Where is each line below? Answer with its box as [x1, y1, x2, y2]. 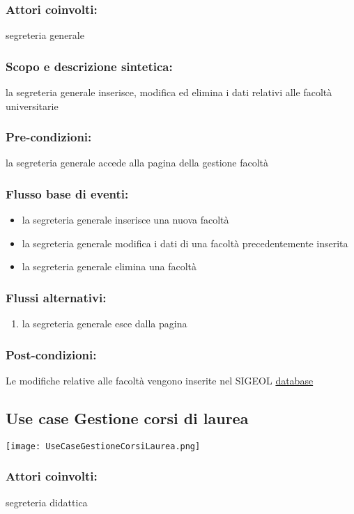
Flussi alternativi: [6, 288, 107, 306]
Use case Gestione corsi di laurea [6, 407, 249, 429]
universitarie [6, 98, 59, 113]
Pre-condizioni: [6, 128, 92, 146]
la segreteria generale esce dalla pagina [22, 316, 187, 331]
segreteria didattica [6, 494, 88, 509]
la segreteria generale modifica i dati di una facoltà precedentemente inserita [22, 235, 348, 250]
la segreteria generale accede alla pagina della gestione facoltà [6, 155, 269, 170]
